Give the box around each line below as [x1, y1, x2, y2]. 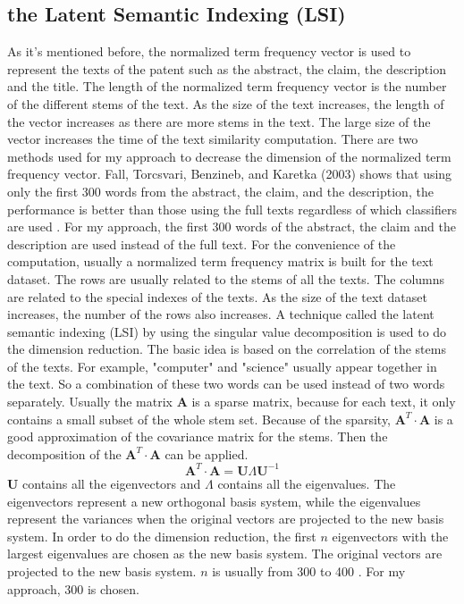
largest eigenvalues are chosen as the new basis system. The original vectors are [7, 544, 443, 563]
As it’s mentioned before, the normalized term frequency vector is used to [7, 42, 411, 61]
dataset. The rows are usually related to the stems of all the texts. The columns [7, 269, 445, 288]
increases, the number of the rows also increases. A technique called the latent [7, 305, 434, 323]
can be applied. [165, 444, 249, 463]
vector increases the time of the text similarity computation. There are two [7, 130, 418, 148]
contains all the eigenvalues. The [217, 474, 396, 492]
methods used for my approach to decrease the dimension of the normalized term [7, 147, 451, 165]
